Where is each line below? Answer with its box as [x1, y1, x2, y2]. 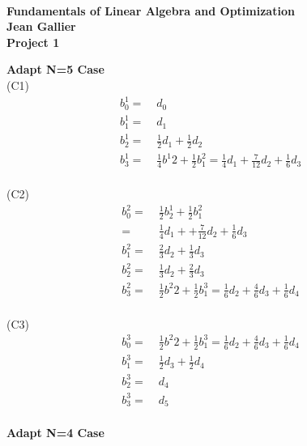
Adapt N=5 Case [6, 61, 104, 78]
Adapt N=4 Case [6, 424, 104, 441]
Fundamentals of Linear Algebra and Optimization [6, 2, 295, 19]
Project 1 [6, 33, 60, 50]
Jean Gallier [6, 18, 76, 35]
